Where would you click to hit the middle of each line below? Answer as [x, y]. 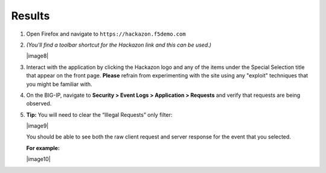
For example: [43, 148]
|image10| [38, 159]
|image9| [37, 126]
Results [30, 16]
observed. [39, 103]
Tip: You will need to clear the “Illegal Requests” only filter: [99, 114]
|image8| [37, 56]
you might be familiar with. [59, 84]
